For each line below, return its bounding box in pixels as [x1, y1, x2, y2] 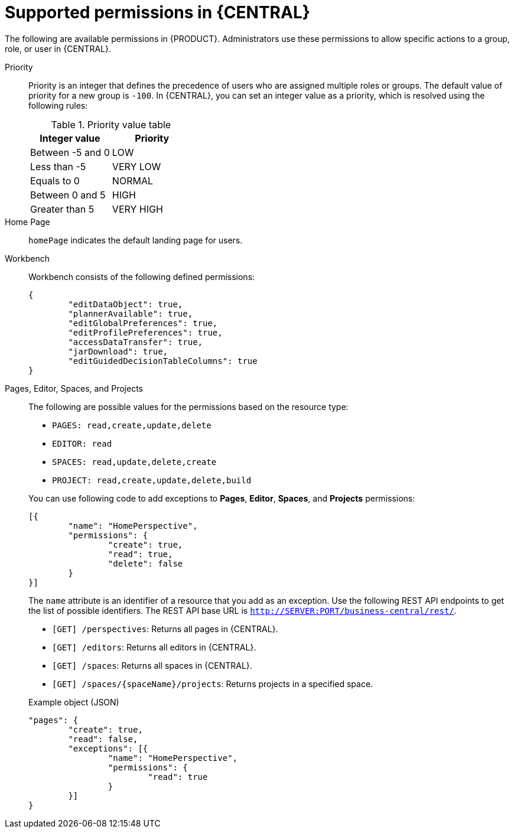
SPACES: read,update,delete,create [52, 457, 217, 467]
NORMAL [112, 174, 153, 187]
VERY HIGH [112, 203, 163, 215]
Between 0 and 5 [30, 188, 106, 201]
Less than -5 [30, 160, 86, 173]
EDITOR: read [52, 438, 112, 448]
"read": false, [68, 734, 138, 744]
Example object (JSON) [28, 697, 119, 707]
